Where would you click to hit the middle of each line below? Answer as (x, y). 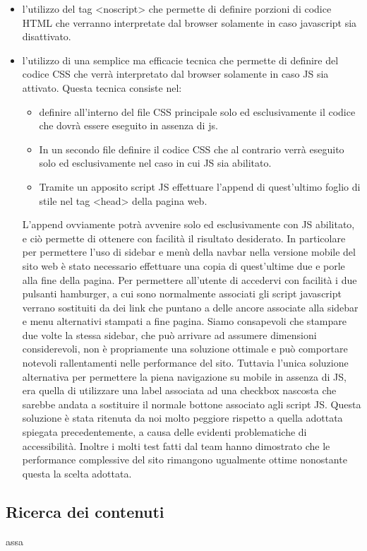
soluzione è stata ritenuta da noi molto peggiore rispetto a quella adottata (182, 418)
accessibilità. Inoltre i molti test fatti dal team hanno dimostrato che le (176, 445)
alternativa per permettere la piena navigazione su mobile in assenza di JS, (184, 376)
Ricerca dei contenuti (85, 511)
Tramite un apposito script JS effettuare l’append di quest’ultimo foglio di (200, 186)
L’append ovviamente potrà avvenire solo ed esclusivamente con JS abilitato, (188, 224)
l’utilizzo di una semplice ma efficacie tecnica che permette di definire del (180, 60)
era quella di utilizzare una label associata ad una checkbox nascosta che (179, 390)
